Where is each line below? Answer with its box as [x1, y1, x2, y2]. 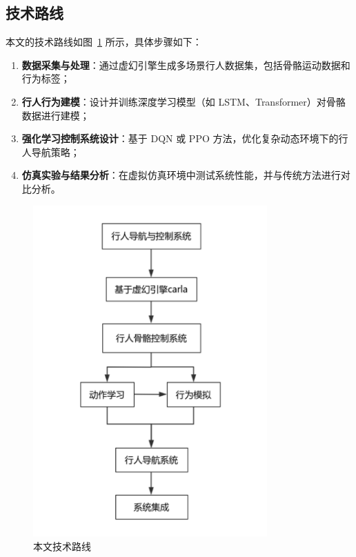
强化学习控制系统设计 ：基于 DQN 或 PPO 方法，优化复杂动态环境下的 [21, 131, 339, 146]
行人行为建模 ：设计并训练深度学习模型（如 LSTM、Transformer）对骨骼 [21, 94, 346, 108]
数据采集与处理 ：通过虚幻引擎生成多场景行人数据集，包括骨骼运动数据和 [21, 57, 350, 72]
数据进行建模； [21, 108, 90, 122]
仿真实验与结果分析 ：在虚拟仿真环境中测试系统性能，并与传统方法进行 [21, 168, 341, 182]
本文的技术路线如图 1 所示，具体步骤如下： [6, 35, 202, 49]
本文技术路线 [33, 538, 91, 553]
